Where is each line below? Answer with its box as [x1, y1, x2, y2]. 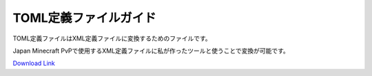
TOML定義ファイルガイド [12, 10, 156, 25]
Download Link [12, 59, 55, 68]
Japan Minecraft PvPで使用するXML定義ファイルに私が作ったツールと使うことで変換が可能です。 [12, 47, 289, 55]
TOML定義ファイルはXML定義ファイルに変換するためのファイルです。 [12, 34, 211, 42]
